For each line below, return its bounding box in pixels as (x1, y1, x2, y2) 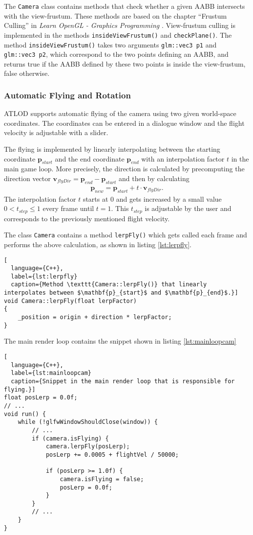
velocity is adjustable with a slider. (4, 127, 108, 138)
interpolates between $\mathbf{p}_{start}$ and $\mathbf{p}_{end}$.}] (4, 289, 238, 297)
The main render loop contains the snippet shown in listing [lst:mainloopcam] (4, 336, 236, 346)
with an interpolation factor (141, 153, 225, 163)
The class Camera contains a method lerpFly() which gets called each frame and (4, 230, 247, 240)
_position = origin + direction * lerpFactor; (18, 314, 172, 321)
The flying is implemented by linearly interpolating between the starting (4, 144, 220, 154)
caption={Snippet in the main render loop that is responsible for (11, 377, 235, 385)
